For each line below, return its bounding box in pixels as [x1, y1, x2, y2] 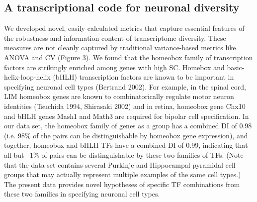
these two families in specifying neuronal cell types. [4, 189, 160, 199]
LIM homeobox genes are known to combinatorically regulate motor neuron [4, 91, 234, 101]
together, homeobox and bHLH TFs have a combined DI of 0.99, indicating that [4, 140, 248, 150]
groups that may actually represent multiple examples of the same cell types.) [4, 169, 241, 180]
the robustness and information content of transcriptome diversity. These [4, 32, 226, 43]
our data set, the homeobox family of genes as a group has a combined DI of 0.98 [4, 120, 252, 131]
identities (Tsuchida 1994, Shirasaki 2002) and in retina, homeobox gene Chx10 [4, 101, 246, 111]
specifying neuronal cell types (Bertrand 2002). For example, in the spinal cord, [4, 81, 246, 92]
